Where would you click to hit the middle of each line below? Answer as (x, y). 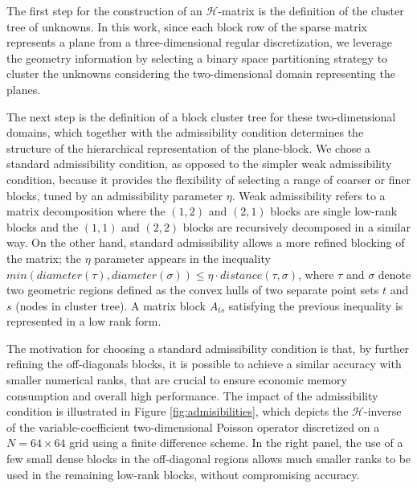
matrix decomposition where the (86, 211)
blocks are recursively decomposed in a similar (296, 226)
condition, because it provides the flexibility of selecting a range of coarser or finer (208, 179)
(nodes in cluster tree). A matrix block (110, 305)
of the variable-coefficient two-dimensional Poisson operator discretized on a (193, 426)
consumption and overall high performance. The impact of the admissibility (192, 395)
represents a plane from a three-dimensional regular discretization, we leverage (200, 42)
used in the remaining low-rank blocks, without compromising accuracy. (183, 474)
